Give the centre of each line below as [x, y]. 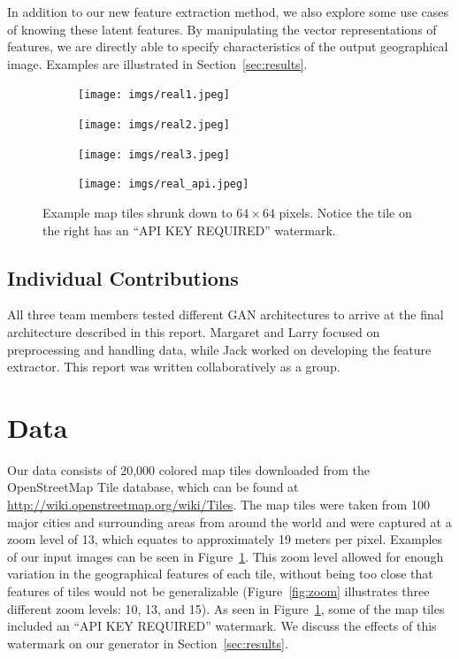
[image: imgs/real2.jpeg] [154, 125]
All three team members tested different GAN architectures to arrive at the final [226, 314]
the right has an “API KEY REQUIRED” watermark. [189, 230]
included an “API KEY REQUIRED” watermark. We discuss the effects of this [222, 626]
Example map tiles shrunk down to [138, 212]
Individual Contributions [123, 277]
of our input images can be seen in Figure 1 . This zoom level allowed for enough [226, 556]
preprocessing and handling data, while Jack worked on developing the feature [219, 349]
